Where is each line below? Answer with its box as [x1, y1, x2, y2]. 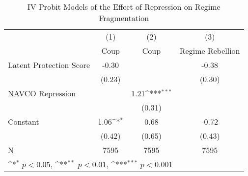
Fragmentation [99, 12, 149, 23]
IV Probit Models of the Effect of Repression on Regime [27, 1, 220, 12]
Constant [8, 116, 39, 127]
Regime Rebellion [179, 45, 240, 56]
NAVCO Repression [8, 88, 76, 99]
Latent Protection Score [8, 59, 90, 70]
